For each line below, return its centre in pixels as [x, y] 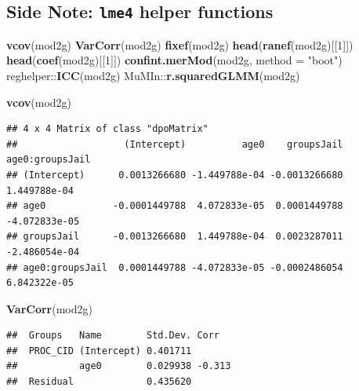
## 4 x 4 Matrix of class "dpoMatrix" [107, 129]
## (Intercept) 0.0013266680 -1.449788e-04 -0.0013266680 [175, 175]
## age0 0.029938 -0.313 [119, 366]
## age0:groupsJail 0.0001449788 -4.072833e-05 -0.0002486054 [175, 267]
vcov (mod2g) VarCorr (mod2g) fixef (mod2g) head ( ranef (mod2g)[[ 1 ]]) [180, 44]
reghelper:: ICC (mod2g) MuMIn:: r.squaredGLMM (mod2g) [153, 75]
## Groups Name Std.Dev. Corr [113, 336]
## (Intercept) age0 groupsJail [175, 144]
